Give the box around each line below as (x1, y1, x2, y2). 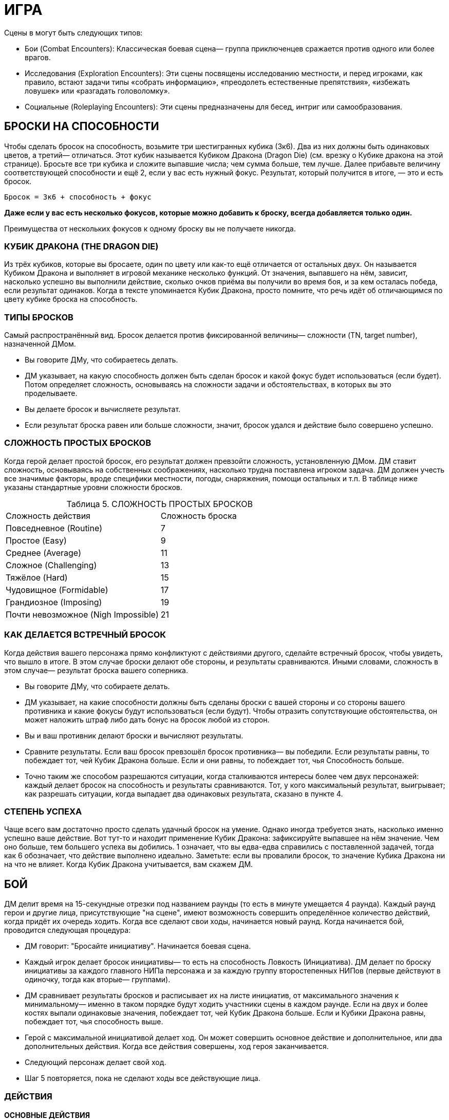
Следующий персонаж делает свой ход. (25, 1058, 166, 1067)
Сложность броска (160, 510, 237, 521)
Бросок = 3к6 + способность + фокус (4, 192, 152, 201)
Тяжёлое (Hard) (6, 572, 68, 583)
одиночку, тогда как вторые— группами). (25, 975, 171, 984)
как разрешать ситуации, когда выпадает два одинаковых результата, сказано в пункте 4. (25, 789, 343, 798)
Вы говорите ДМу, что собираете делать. (25, 681, 170, 691)
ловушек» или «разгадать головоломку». (25, 86, 170, 95)
